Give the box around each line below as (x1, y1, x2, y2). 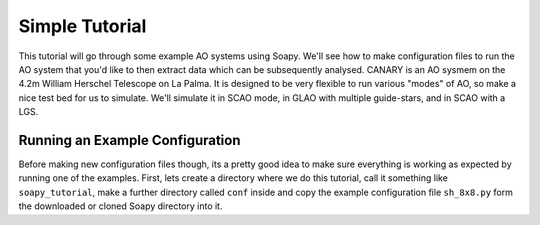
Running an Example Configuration (18, 131, 241, 149)
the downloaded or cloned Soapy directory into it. (18, 200, 223, 212)
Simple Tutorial (18, 15, 147, 37)
